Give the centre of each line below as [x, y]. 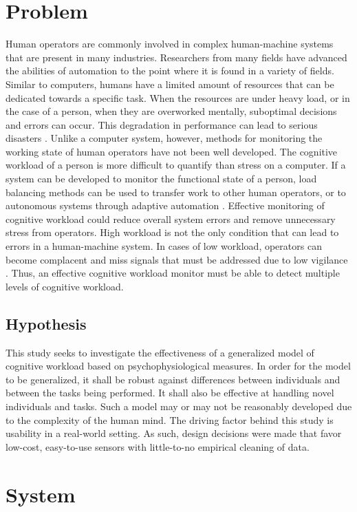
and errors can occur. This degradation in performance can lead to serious [162, 124]
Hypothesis [46, 323]
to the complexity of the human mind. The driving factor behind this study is [170, 419]
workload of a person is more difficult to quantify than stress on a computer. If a [176, 165]
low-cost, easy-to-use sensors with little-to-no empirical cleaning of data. [158, 446]
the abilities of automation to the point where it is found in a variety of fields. [170, 71]
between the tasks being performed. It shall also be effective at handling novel [170, 393]
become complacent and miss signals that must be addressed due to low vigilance [177, 259]
